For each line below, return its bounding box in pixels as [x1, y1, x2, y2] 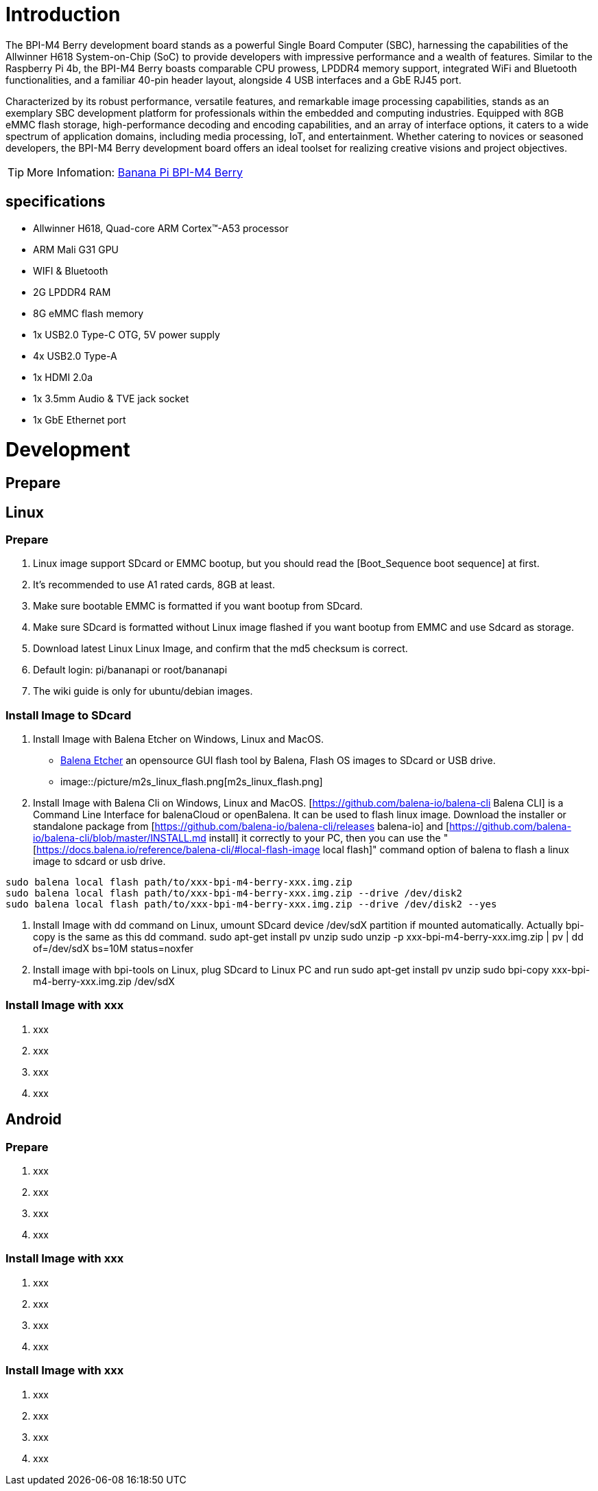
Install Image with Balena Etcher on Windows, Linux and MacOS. [33, 733, 324, 745]
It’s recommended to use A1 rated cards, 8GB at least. [33, 579, 275, 591]
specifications [5, 193, 106, 211]
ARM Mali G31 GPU [33, 243, 119, 255]
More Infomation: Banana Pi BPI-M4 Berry [27, 165, 243, 179]
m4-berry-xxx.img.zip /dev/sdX [33, 975, 175, 988]
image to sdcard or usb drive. [33, 855, 166, 868]
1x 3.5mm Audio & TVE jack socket [33, 392, 189, 404]
